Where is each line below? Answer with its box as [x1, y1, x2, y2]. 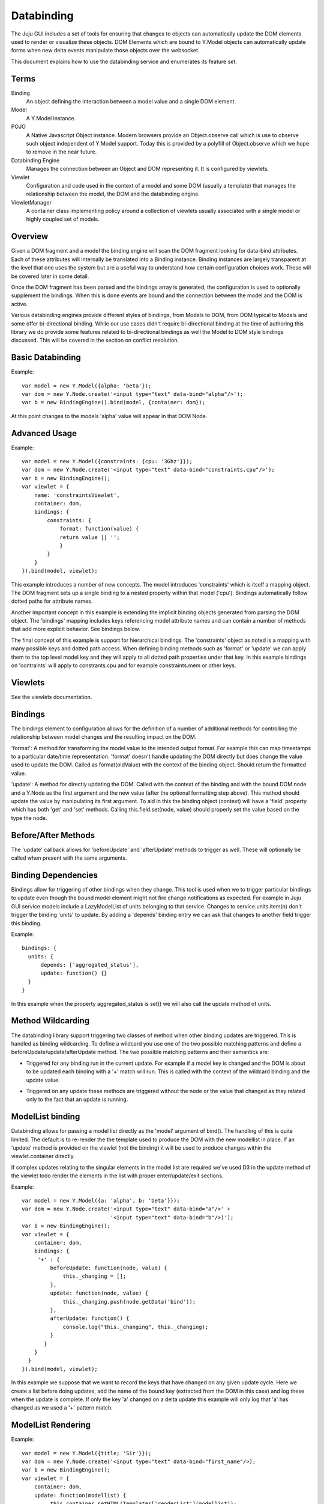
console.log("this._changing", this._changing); [62, 1324, 209, 1330]
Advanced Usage [11, 428, 77, 439]
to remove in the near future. [26, 148, 97, 156]
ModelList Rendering [11, 1420, 91, 1430]
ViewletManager [11, 199, 52, 206]
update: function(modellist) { [34, 1492, 127, 1499]
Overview [11, 232, 49, 242]
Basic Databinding [11, 353, 81, 363]
